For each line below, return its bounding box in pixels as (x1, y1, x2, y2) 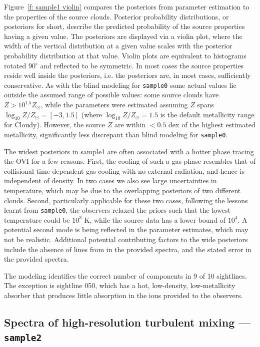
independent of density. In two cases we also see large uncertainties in (4, 175, 217, 186)
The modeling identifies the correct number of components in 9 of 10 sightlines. (4, 270, 247, 281)
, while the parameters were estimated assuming (40, 99, 188, 109)
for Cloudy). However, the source (4, 119, 105, 130)
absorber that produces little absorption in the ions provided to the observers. (4, 290, 243, 301)
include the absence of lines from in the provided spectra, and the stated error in (4, 244, 251, 254)
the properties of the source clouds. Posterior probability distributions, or (4, 11, 229, 21)
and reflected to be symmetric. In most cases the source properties (40, 60, 244, 70)
